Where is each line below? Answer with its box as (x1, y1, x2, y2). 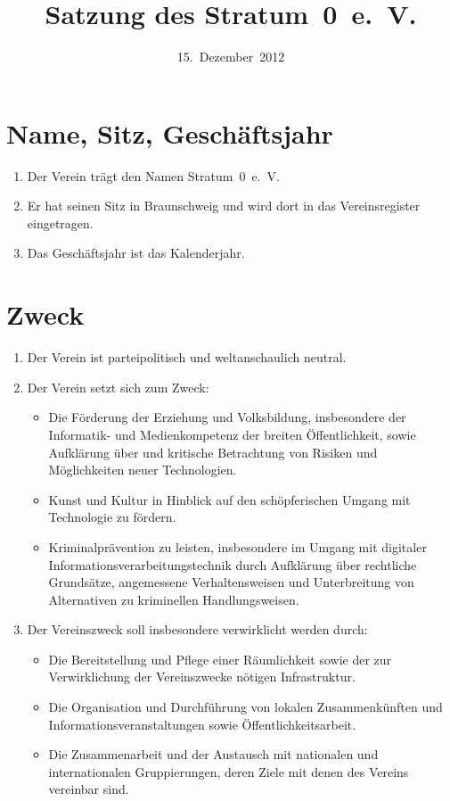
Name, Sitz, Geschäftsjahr (6, 114, 333, 151)
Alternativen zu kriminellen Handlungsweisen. (48, 590, 299, 608)
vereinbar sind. (48, 780, 129, 798)
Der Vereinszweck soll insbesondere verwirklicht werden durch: (27, 620, 368, 639)
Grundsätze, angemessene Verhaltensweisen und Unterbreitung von (48, 573, 414, 591)
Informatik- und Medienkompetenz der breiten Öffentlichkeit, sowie (48, 425, 416, 443)
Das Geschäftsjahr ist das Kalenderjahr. (27, 244, 245, 262)
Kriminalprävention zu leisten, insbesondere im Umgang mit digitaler (48, 537, 427, 556)
